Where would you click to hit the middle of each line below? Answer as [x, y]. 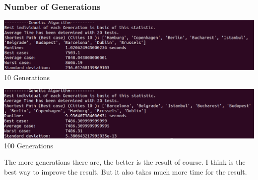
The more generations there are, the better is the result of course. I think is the [125, 162]
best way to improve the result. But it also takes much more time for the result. [126, 171]
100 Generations [29, 145]
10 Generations [27, 77]
